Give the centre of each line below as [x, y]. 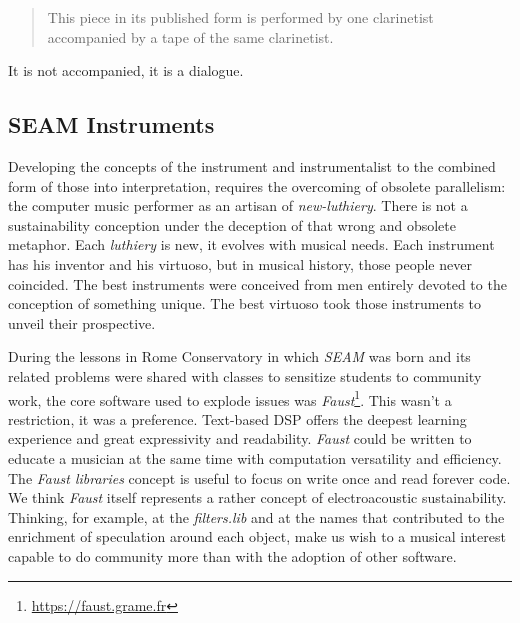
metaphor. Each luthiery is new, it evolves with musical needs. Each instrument [251, 244]
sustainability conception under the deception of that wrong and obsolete [232, 224]
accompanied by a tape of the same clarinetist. [190, 36]
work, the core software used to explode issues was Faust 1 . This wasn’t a [230, 398]
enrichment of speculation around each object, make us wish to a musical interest [257, 536]
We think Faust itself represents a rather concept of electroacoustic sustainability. [257, 497]
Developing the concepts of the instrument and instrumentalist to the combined [252, 165]
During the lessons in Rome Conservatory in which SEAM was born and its [239, 356]
